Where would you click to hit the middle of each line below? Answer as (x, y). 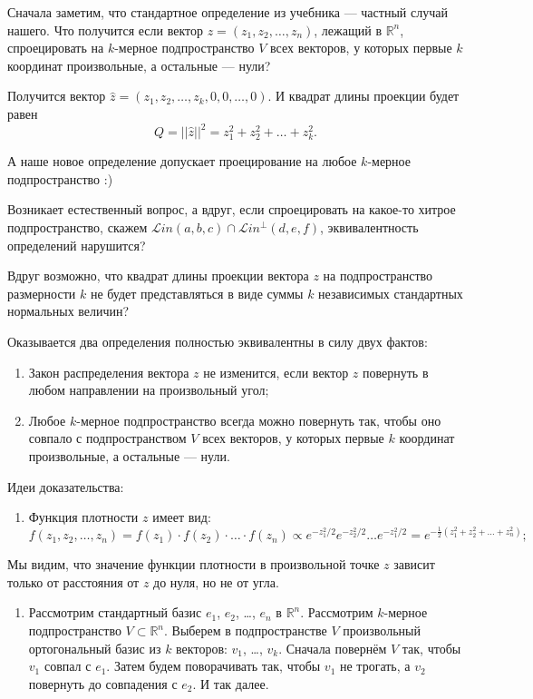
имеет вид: (182, 517)
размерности (42, 293)
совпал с (68, 666)
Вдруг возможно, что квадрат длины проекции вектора (158, 276)
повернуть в (395, 372)
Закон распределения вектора (109, 372)
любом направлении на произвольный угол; (149, 390)
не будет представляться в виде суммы (197, 293)
